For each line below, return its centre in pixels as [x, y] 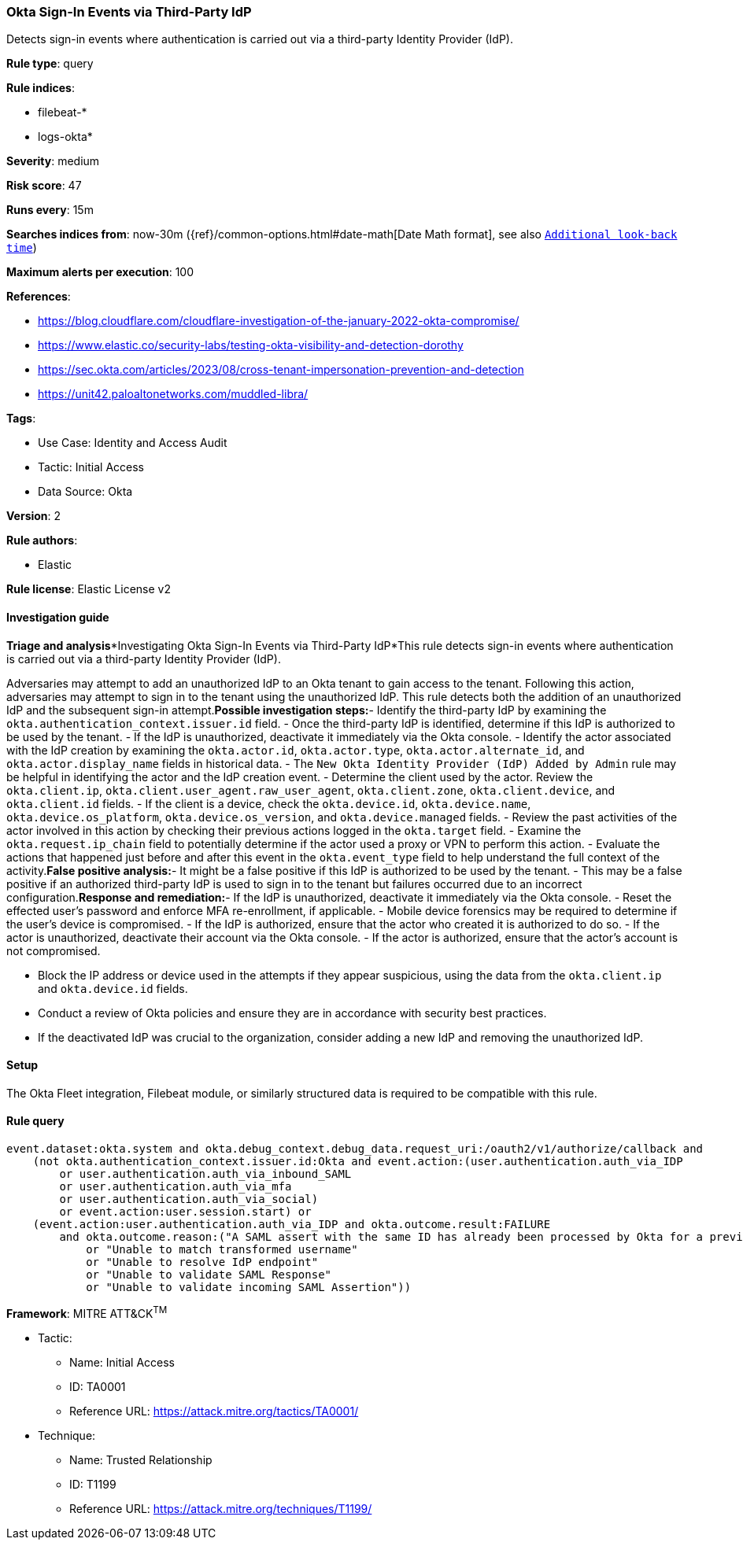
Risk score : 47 [44, 186]
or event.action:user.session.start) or [185, 1212]
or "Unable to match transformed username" [222, 1250]
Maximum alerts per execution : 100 [100, 272]
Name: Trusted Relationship [141, 1459]
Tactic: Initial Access [91, 467]
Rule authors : [42, 541]
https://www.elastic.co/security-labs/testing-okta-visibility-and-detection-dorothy [251, 345]
